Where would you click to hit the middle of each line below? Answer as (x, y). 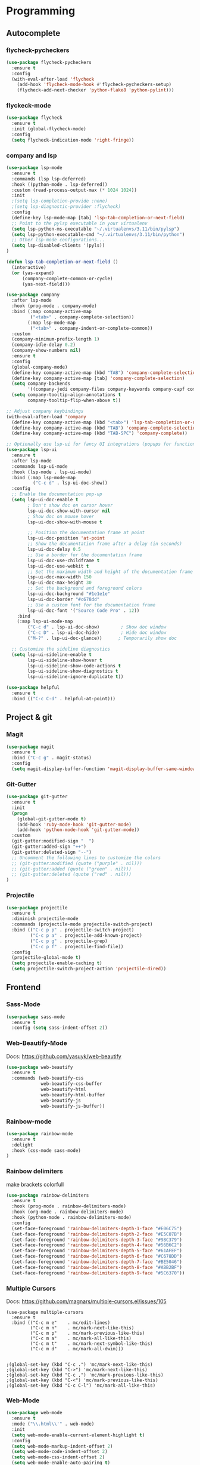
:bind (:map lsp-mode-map (44, 477)
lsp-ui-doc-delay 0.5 (54, 550)
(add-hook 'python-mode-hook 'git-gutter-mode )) (78, 830)
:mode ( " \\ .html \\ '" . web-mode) (53, 1424)
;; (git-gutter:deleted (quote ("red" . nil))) (72, 874)
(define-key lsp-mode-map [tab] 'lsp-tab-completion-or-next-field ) (98, 217)
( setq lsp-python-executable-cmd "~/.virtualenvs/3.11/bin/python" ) (98, 234)
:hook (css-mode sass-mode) (46, 1150)
